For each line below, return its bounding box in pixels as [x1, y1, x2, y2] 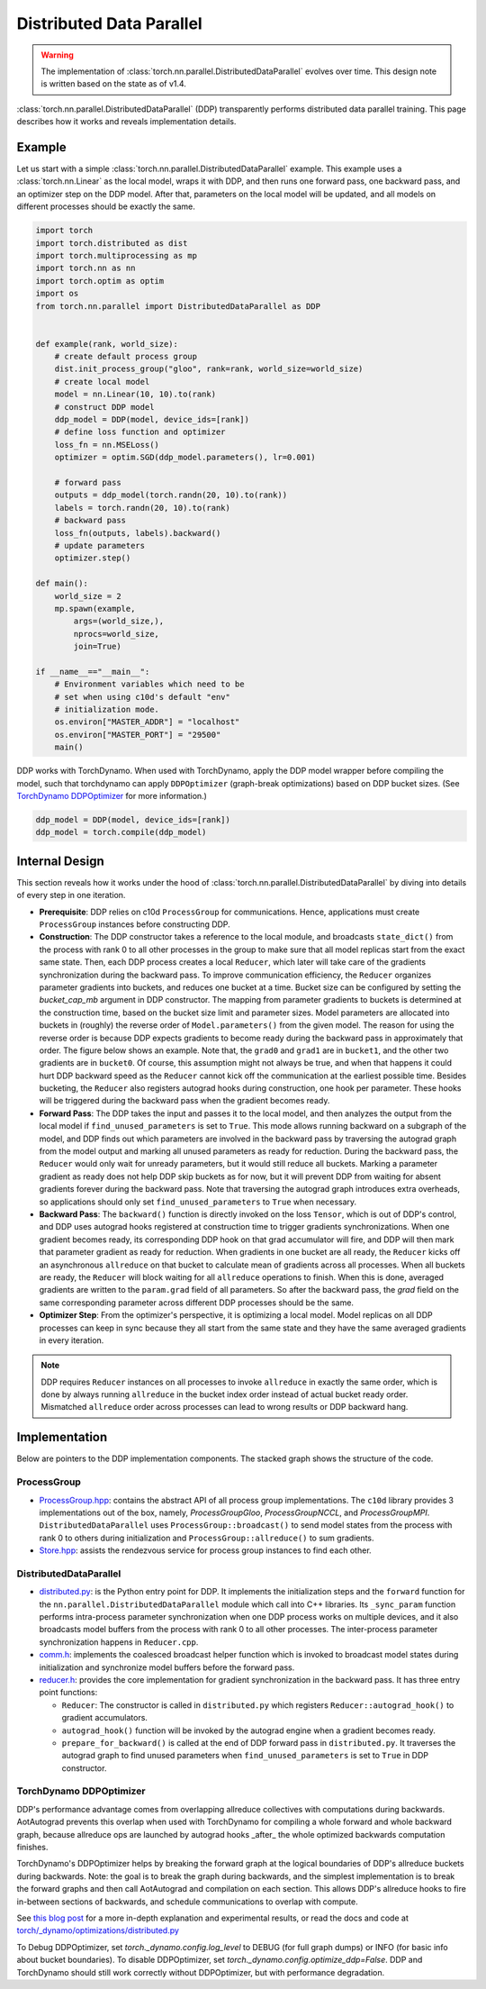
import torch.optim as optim [35, 276, 165, 286]
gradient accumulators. [61, 1712, 148, 1723]
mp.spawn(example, [54, 604, 136, 613]
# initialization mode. [54, 704, 159, 715]
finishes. [16, 1841, 49, 1852]
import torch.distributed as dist [35, 238, 188, 248]
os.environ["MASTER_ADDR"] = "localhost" [54, 717, 240, 727]
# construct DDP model [54, 402, 155, 412]
